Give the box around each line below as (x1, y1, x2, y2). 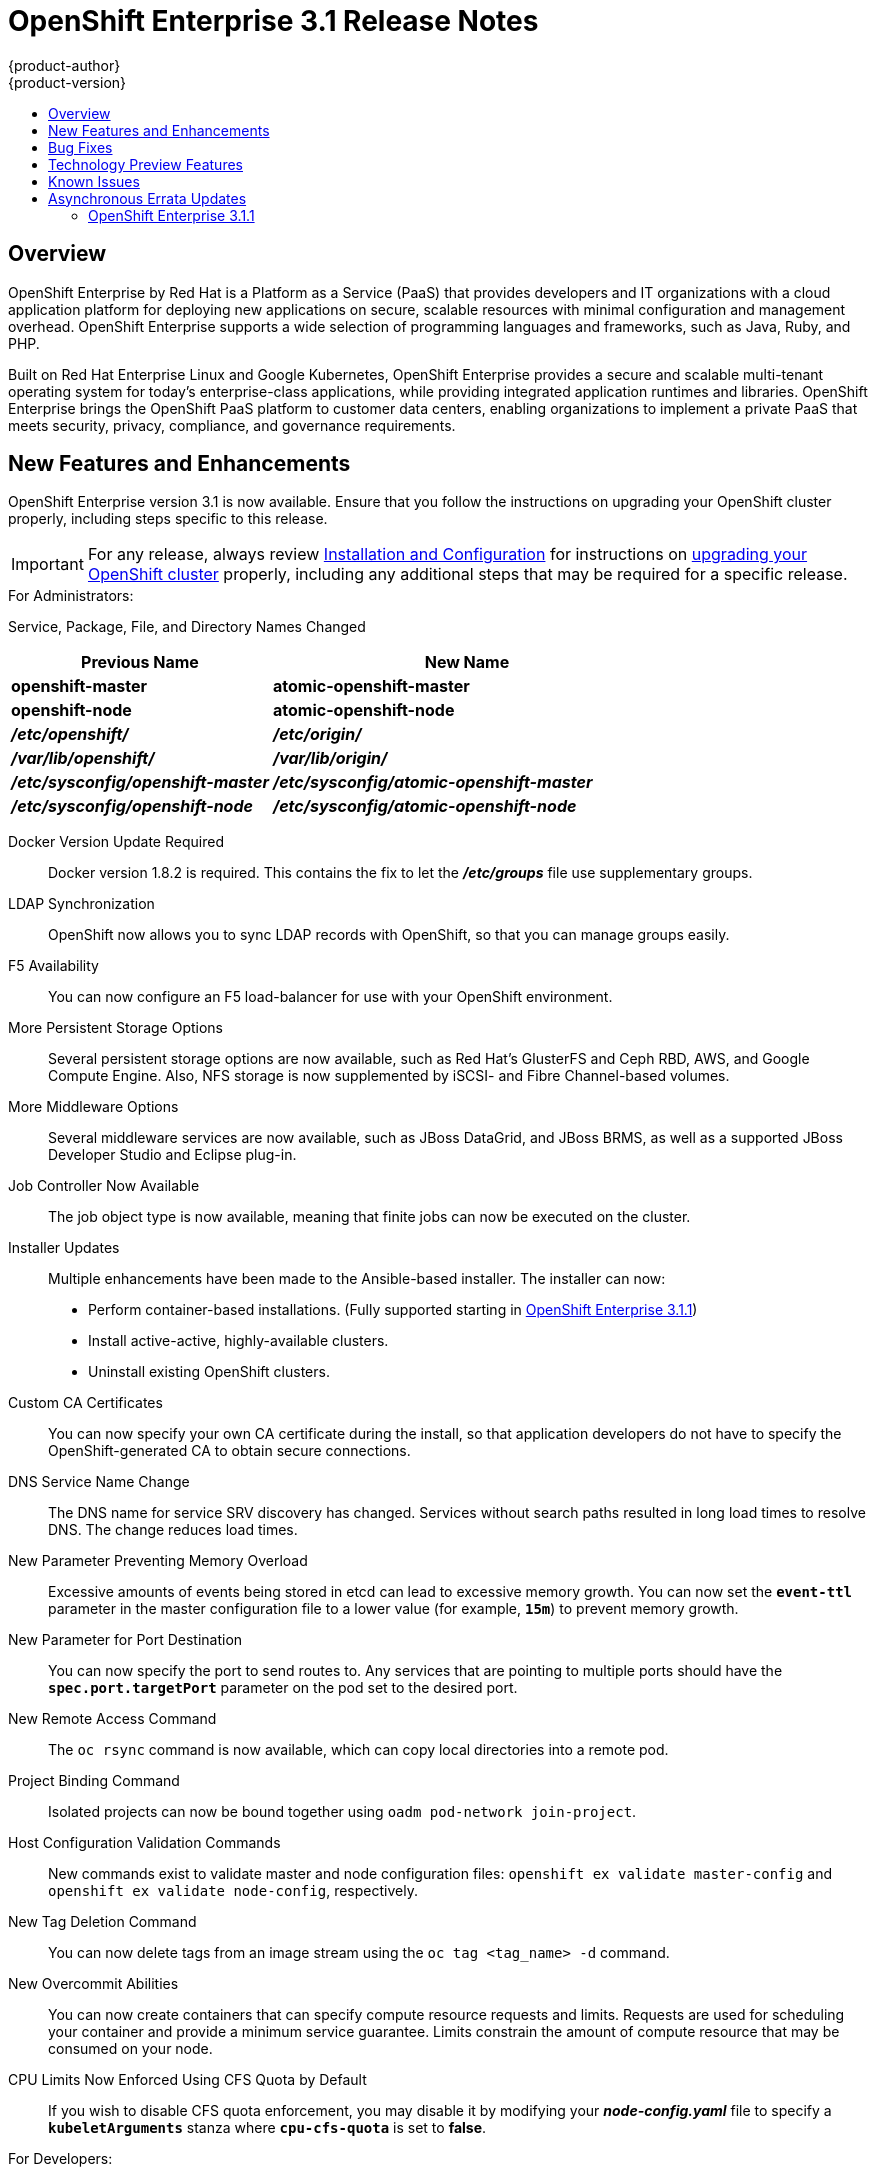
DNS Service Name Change (8, 1473, 190, 1491)
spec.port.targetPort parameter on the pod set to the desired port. (48, 1679, 518, 1697)
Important (11, 554, 84, 575)
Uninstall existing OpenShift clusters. (88, 1363, 330, 1381)
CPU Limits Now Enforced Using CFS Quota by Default (8, 2071, 367, 2089)
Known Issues (48, 172, 140, 190)
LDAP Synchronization (8, 895, 155, 913)
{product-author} (8, 56, 121, 74)
